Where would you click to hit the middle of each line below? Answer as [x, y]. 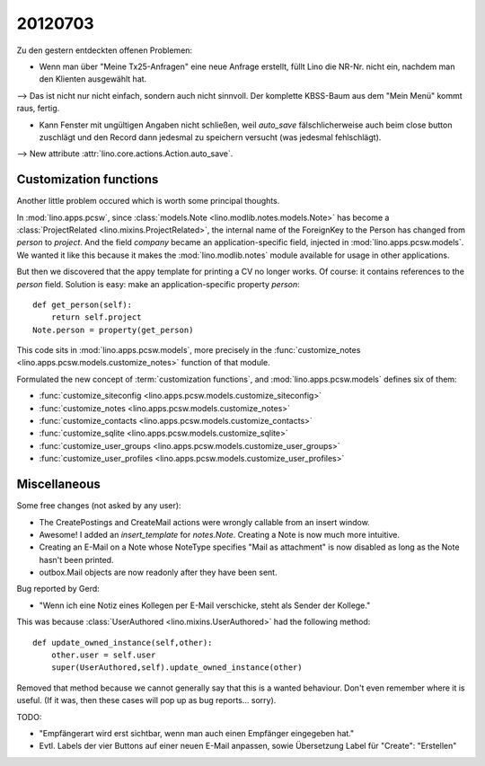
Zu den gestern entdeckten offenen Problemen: [105, 50]
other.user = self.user [103, 655]
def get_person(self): [83, 304]
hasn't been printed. [76, 559]
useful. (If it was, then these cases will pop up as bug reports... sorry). [146, 700]
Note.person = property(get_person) [113, 330]
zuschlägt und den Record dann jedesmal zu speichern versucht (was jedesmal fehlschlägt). [210, 137]
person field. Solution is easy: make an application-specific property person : [158, 284]
